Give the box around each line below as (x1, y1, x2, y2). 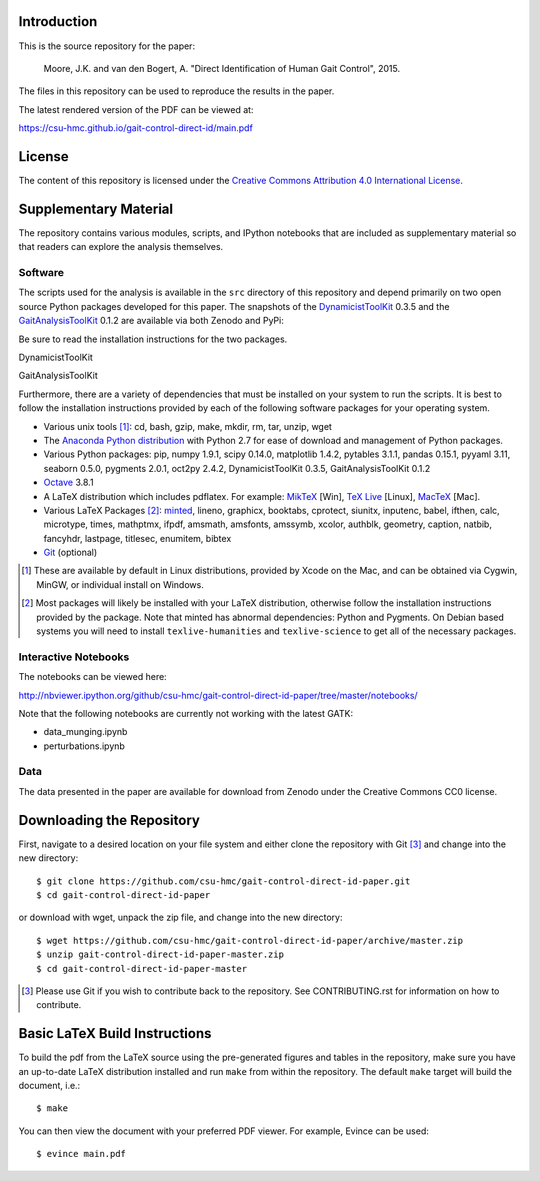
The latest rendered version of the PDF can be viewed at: (18, 103, 254, 115)
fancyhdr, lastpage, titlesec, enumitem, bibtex (43, 532, 232, 544)
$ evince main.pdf (36, 1148, 127, 1160)
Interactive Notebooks (18, 650, 130, 664)
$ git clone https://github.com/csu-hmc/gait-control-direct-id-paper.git (36, 875, 411, 887)
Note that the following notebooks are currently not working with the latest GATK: (18, 707, 354, 719)
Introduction (18, 13, 98, 30)
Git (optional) (43, 546, 98, 559)
